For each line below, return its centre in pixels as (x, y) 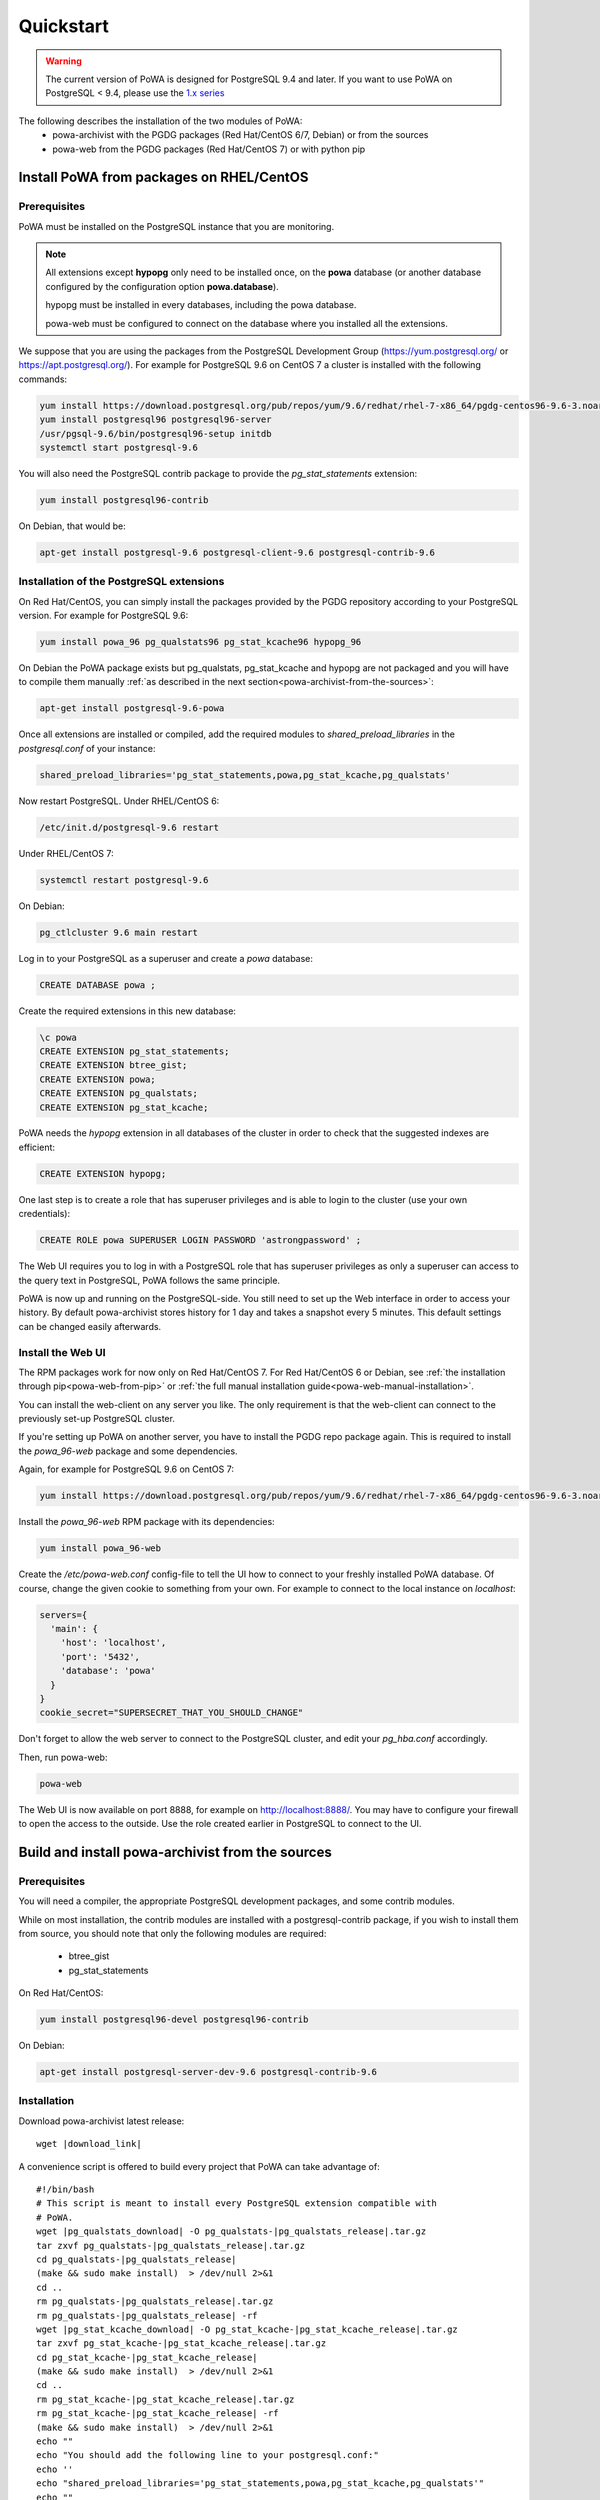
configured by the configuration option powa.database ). (162, 286)
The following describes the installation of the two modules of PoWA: (160, 121)
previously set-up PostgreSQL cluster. (96, 1419)
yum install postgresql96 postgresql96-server (155, 419)
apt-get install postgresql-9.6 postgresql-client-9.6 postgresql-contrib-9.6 (237, 552)
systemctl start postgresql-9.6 (119, 447)
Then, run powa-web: (63, 1757)
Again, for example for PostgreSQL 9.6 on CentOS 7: (126, 1469)
